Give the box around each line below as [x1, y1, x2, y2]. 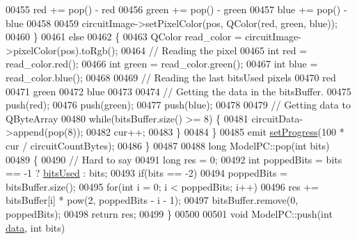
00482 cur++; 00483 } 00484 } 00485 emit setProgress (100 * [86, 125, 344, 139]
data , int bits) [6, 220, 65, 234]
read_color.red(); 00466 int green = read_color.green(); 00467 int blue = [6, 56, 318, 71]
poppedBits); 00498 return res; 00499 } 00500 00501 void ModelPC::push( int [6, 206, 333, 221]
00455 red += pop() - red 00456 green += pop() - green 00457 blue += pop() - [6, 2, 347, 16]
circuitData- [251, 111, 303, 125]
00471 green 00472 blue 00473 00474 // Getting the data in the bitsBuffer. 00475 [6, 83, 351, 98]
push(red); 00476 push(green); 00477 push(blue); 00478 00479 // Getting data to [6, 97, 351, 112]
